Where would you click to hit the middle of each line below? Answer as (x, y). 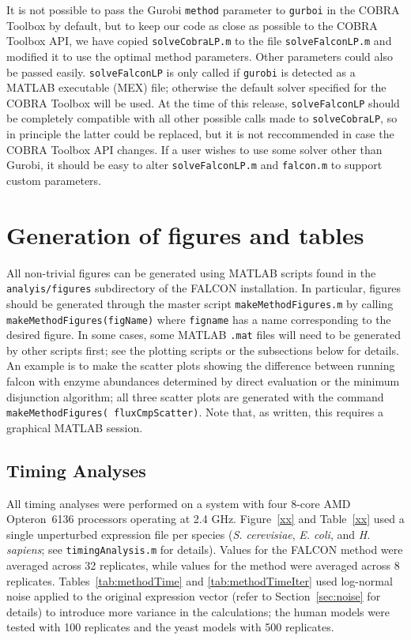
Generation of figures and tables (185, 234)
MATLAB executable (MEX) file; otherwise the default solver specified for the (196, 87)
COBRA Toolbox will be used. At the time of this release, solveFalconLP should (203, 102)
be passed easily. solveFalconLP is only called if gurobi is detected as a (181, 72)
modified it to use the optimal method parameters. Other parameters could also (200, 56)
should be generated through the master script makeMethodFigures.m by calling (200, 303)
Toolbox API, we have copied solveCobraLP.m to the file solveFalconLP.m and (199, 41)
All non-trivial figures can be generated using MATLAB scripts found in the (191, 272)
